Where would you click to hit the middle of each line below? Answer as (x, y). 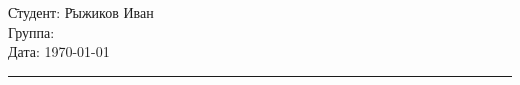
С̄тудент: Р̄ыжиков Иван (81, 12)
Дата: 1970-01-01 (59, 51)
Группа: (31, 31)
